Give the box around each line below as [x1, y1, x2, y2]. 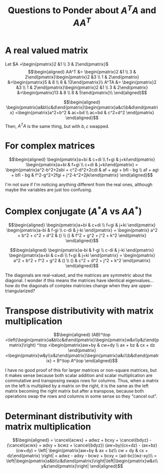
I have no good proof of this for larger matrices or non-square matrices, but [5, 367, 157, 373]
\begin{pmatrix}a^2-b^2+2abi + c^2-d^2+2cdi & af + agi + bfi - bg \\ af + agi [5, 167, 159, 173]
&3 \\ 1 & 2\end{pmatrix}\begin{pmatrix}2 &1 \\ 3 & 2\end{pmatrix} [16, 84, 148, 90]
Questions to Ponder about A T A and [8, 3, 156, 16]
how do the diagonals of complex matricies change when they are [5, 283, 138, 289]
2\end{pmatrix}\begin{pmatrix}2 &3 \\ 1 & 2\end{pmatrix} [24, 74, 140, 80]
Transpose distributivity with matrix [5, 305, 154, 316]
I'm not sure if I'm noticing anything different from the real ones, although [5, 182, 153, 188]
